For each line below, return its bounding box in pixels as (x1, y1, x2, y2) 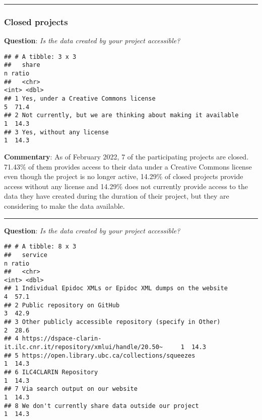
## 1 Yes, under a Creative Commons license (4, 95, 156, 103)
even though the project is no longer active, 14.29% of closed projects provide (4, 171, 243, 182)
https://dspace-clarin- (22, 335, 102, 343)
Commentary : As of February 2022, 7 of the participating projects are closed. (4, 151, 249, 162)
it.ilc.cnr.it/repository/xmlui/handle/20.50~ (4, 344, 163, 351)
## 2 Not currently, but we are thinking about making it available (4, 112, 239, 119)
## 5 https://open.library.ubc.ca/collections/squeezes (4, 352, 195, 359)
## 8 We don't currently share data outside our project (4, 402, 199, 409)
